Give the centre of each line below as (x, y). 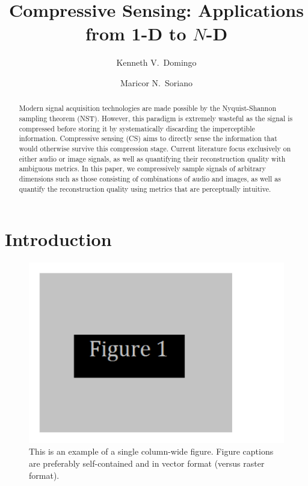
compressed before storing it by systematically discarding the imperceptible (137, 128)
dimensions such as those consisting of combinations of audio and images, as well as (150, 178)
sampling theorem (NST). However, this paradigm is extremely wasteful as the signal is (156, 118)
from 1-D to (136, 33)
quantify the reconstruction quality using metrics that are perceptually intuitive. (145, 188)
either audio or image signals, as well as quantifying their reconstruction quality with (152, 158)
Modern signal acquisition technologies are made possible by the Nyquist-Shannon (148, 108)
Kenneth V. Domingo (156, 62)
